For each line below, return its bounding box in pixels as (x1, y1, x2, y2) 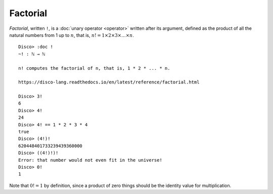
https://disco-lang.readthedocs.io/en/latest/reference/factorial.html (18, 79, 200, 85)
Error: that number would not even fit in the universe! (18, 157, 163, 163)
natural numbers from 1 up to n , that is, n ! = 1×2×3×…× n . (9, 32, 134, 38)
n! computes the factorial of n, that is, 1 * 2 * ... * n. (18, 65, 170, 71)
